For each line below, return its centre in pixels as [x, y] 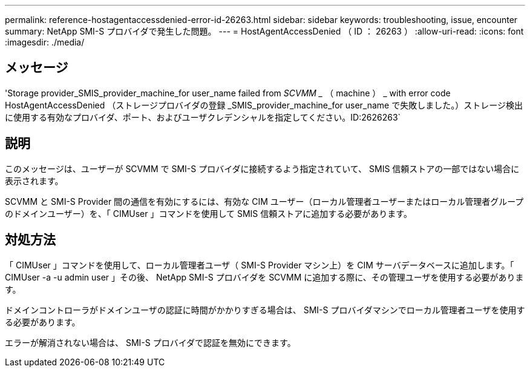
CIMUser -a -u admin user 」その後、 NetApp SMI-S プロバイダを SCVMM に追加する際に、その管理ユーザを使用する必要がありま [264, 277]
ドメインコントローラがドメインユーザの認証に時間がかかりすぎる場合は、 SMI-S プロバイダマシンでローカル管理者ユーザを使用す [265, 310]
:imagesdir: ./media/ [45, 42]
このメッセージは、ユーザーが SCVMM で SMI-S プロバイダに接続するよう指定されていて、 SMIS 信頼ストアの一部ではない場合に [262, 168]
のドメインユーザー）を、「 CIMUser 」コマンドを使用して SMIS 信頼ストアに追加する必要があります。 [208, 213]
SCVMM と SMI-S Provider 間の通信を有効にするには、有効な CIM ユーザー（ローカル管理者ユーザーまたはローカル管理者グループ [264, 201]
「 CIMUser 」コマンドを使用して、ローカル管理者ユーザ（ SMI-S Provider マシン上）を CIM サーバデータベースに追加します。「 [260, 265]
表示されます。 [34, 181]
